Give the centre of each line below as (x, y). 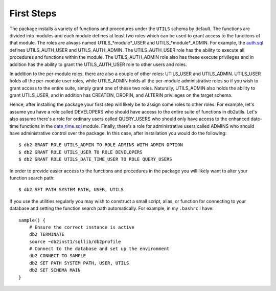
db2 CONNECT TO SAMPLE (57, 256)
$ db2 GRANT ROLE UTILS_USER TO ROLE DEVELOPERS (80, 152)
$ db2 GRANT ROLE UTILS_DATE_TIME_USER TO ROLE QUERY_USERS (95, 159)
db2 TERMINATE (47, 234)
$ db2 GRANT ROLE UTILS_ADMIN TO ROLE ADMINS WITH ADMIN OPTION (101, 145)
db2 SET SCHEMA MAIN (55, 270)
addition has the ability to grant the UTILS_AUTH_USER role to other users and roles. (98, 64)
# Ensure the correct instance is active (82, 227)
